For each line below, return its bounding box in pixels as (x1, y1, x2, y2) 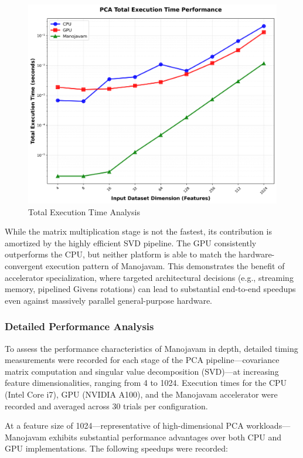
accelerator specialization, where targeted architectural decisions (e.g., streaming (5, 271, 294, 283)
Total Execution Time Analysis (28, 205, 140, 218)
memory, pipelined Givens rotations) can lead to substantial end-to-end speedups (5, 283, 296, 295)
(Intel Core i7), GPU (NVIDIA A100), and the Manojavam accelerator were (5, 388, 278, 401)
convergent (5, 260, 43, 272)
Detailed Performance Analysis (5, 319, 154, 334)
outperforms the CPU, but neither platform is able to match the (5, 248, 236, 260)
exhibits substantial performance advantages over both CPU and (49, 430, 281, 443)
